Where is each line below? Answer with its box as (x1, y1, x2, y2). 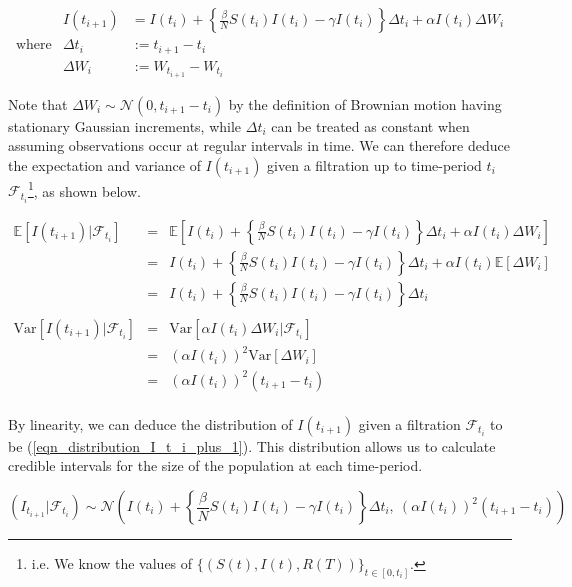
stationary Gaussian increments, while (8, 115, 242, 136)
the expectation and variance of (8, 154, 201, 175)
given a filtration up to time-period (267, 154, 482, 175)
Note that (8, 93, 68, 114)
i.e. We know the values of (31, 553, 193, 574)
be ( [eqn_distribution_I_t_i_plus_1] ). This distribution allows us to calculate (8, 435, 496, 456)
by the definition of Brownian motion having (228, 93, 502, 114)
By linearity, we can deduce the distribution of (8, 413, 293, 434)
